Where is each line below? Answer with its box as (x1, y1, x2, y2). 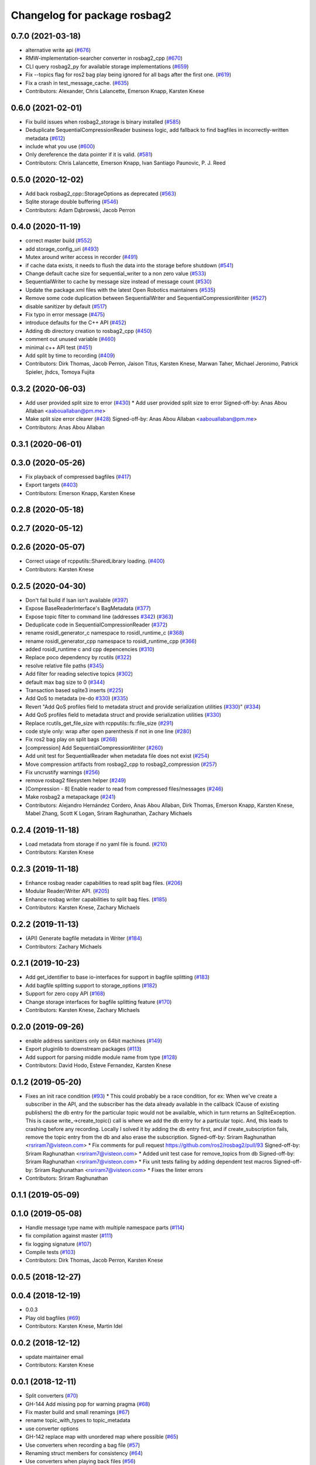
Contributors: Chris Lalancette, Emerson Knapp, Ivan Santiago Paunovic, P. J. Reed (25, 159, 226, 166)
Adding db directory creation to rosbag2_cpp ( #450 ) (25, 327, 152, 334)
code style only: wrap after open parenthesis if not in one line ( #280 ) (25, 727, 192, 735)
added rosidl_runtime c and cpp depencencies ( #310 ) (25, 646, 154, 653)
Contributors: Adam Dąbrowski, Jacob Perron (25, 206, 136, 213)
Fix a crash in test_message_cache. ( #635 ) (25, 79, 129, 86)
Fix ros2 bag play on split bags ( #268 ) (25, 736, 118, 743)
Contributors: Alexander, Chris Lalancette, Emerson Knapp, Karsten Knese (25, 88, 205, 95)
